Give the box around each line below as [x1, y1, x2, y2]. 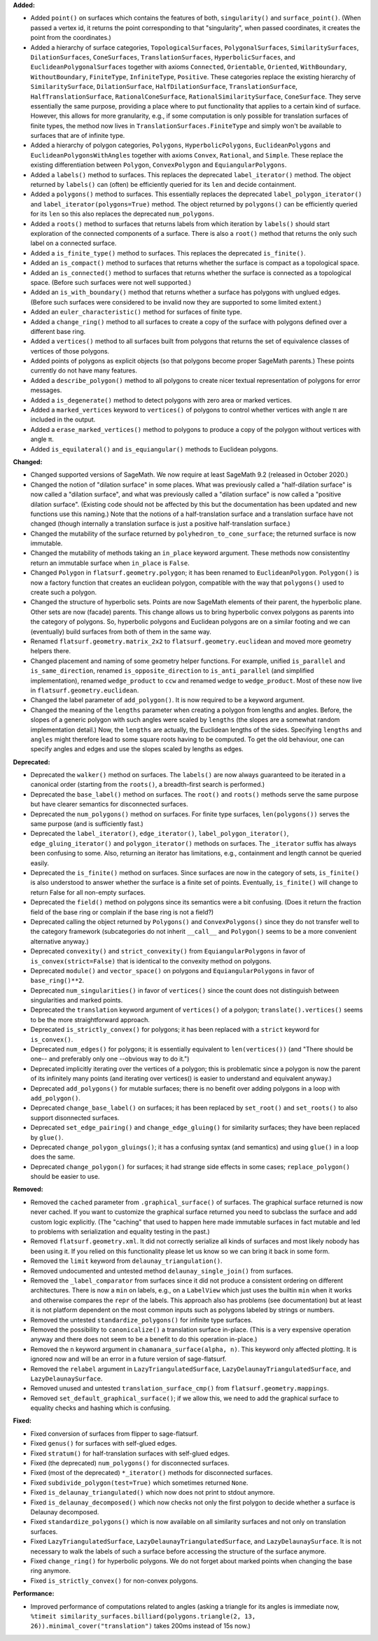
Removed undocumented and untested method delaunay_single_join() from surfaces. [30, 1266, 293, 1275]
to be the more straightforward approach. [30, 1015, 150, 1024]
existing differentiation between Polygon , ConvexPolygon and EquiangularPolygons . [30, 161, 287, 169]
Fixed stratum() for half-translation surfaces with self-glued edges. [30, 1449, 230, 1458]
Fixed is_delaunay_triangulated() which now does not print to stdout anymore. [30, 1488, 275, 1497]
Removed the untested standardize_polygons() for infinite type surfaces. [30, 1315, 253, 1324]
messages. [30, 386, 62, 395]
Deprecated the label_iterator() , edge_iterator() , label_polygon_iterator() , [30, 830, 289, 838]
